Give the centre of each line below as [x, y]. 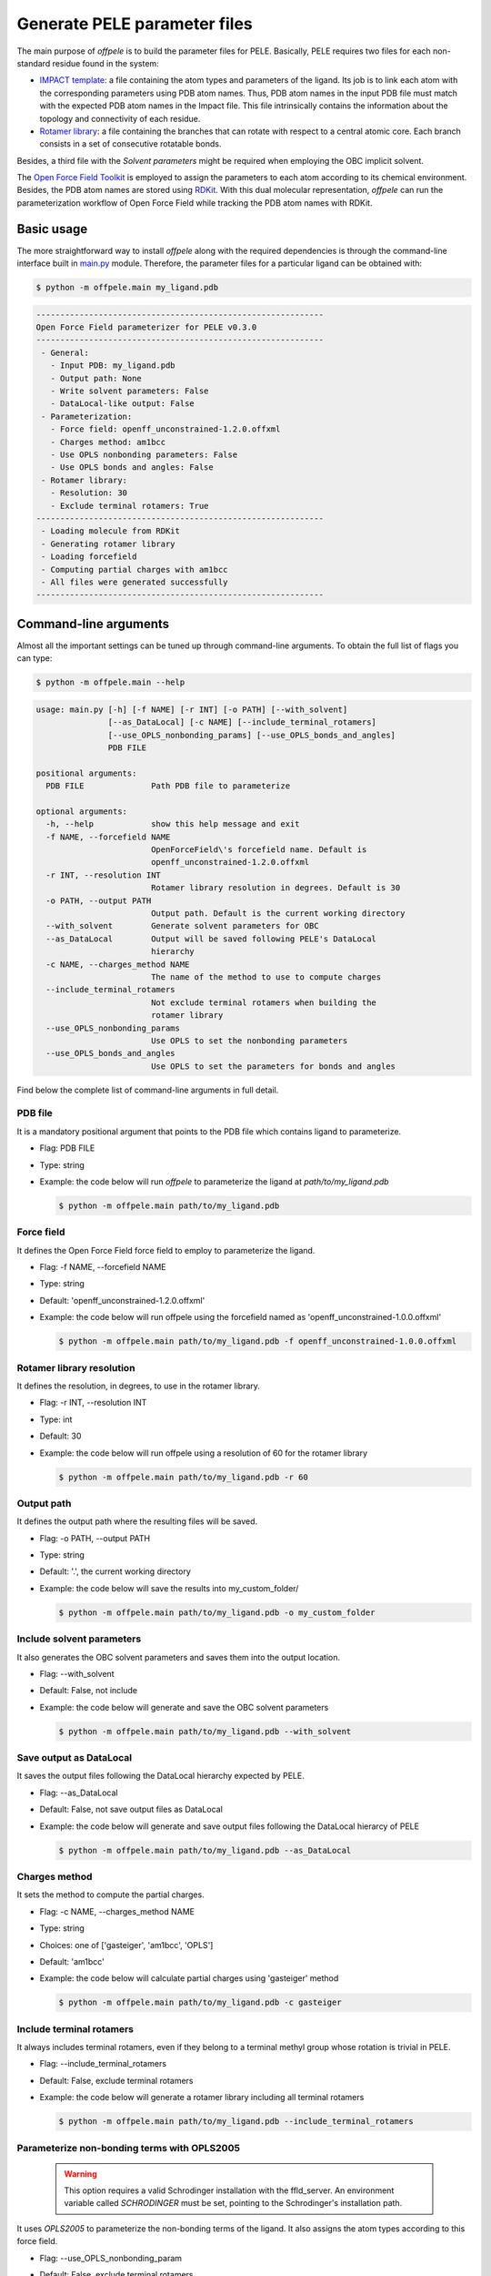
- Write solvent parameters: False [130, 391]
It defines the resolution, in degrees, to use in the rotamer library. [139, 1386]
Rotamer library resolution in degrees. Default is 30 [276, 888]
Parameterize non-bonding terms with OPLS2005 [129, 2148]
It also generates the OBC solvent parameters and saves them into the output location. [179, 1657]
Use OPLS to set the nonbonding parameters [249, 1041]
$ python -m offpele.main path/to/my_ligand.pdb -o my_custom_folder [217, 1612]
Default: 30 [60, 1436]
